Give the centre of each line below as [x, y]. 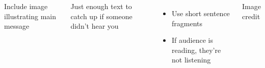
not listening [191, 60]
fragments [187, 23]
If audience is [192, 40]
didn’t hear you [95, 26]
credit [251, 16]
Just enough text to [101, 6]
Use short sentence [201, 13]
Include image [26, 6]
